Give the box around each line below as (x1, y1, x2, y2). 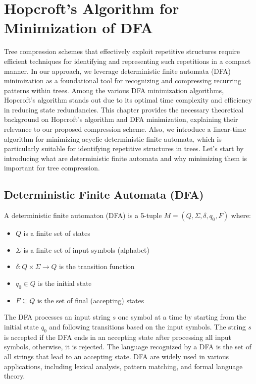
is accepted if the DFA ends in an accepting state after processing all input (4, 331, 231, 342)
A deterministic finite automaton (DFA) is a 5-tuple (4, 210, 162, 220)
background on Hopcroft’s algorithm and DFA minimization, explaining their (4, 114, 238, 124)
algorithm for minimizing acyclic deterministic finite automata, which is (4, 133, 222, 144)
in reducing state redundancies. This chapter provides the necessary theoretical (4, 104, 244, 114)
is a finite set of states (23, 228, 90, 238)
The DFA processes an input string (4, 312, 110, 322)
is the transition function (59, 261, 135, 272)
